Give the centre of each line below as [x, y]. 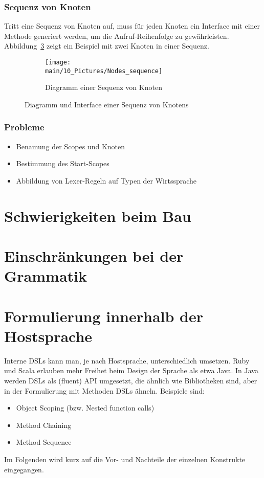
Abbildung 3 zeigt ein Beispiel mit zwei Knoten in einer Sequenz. [107, 46]
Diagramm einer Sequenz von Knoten [104, 87]
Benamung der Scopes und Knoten [71, 146]
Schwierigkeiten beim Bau [98, 215]
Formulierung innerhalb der [104, 316]
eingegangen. [24, 469]
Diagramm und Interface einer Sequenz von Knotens [107, 104]
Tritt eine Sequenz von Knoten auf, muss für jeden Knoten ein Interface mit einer [132, 26]
